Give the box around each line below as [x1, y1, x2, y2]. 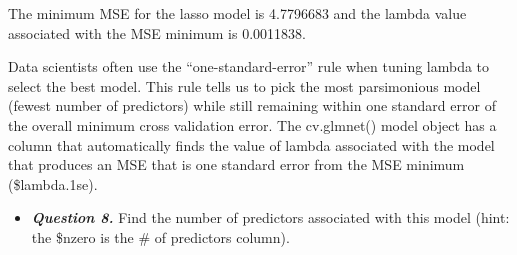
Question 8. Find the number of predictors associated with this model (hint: [31, 207, 510, 228]
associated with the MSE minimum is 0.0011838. [8, 22, 306, 43]
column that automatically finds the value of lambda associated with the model [8, 134, 495, 155]
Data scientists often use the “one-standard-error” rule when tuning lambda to [8, 56, 490, 77]
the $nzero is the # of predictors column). [31, 226, 290, 247]
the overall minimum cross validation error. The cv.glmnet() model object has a [8, 114, 497, 135]
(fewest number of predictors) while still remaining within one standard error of [8, 95, 496, 116]
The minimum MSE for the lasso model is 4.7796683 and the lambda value [8, 3, 467, 23]
